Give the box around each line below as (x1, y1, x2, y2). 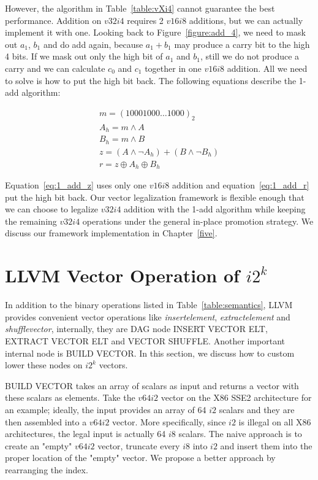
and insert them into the (220, 439, 312, 452)
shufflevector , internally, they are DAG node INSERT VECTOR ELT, (5, 322, 268, 335)
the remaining (5, 214, 57, 227)
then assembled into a (5, 415, 87, 428)
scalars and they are (219, 403, 295, 416)
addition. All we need (227, 61, 308, 74)
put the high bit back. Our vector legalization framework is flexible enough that (5, 190, 305, 203)
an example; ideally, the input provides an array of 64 (5, 403, 206, 416)
